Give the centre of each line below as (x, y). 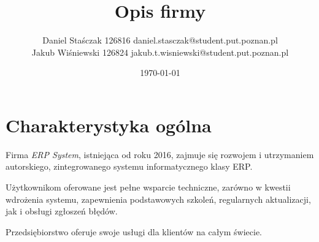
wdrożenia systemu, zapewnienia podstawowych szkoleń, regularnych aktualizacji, (158, 199)
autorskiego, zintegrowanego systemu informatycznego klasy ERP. (129, 166)
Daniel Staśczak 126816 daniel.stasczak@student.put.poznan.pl (160, 40)
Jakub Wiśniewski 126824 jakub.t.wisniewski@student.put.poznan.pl (160, 52)
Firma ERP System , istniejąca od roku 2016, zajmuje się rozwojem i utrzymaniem (160, 154)
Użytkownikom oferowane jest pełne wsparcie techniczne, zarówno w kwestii (148, 187)
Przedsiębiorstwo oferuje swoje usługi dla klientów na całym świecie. (134, 231)
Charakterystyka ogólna (109, 125)
